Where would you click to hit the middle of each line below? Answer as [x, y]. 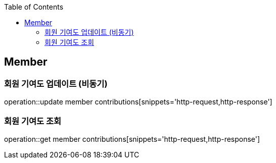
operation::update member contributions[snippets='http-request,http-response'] [138, 102]
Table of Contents [34, 7]
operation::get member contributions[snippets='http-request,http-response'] [132, 139]
